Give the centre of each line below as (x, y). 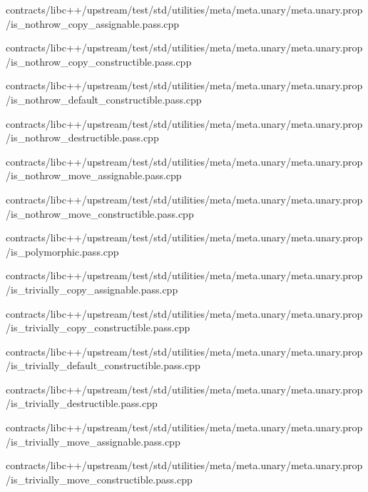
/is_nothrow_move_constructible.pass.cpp (100, 213)
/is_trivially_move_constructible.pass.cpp (99, 479)
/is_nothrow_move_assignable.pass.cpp (94, 175)
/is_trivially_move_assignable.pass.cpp (93, 441)
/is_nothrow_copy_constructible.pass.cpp (99, 61)
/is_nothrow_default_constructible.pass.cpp (104, 99)
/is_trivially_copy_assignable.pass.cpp (92, 289)
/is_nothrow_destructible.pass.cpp (82, 137)
